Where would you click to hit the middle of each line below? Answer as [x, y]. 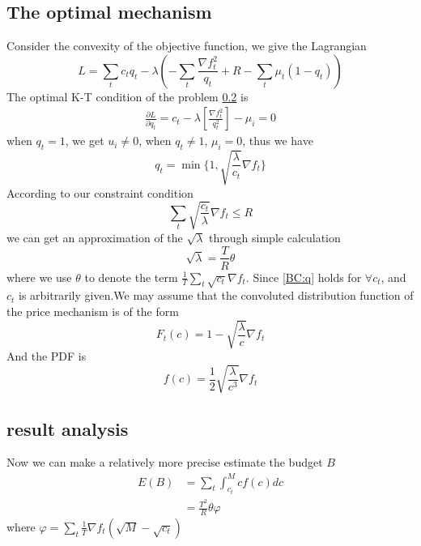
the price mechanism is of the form [93, 311]
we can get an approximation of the [95, 237]
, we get [85, 141]
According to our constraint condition [100, 192]
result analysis [68, 428]
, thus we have [278, 141]
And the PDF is [47, 356]
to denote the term [131, 277]
